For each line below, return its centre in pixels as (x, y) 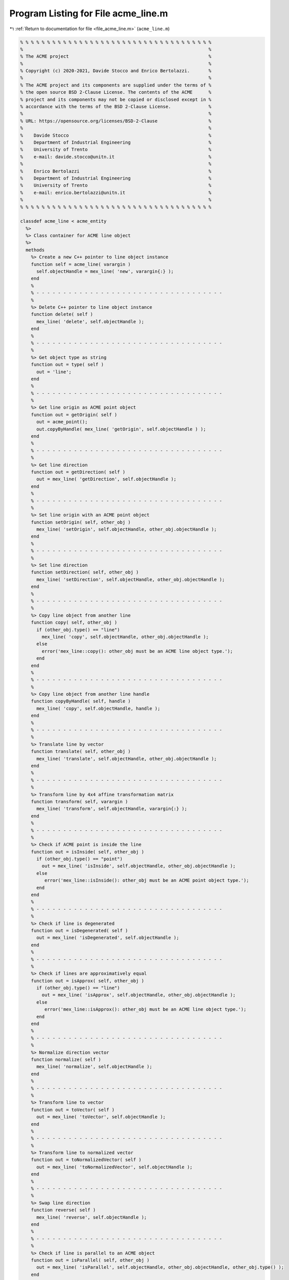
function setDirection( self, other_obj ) (85, 572)
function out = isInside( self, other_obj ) (88, 852)
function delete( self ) (62, 314)
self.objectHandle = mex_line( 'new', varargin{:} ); (105, 272)
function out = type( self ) (67, 365)
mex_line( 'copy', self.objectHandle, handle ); (98, 708)
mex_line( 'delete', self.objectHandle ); (90, 322)
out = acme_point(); (62, 422)
